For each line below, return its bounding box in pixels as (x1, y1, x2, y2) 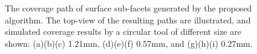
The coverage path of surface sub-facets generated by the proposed (5, 2, 252, 14)
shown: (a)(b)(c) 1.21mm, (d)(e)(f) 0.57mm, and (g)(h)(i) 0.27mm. (5, 37, 253, 49)
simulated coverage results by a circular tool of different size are (5, 25, 241, 38)
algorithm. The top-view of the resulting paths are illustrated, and (5, 13, 251, 26)
